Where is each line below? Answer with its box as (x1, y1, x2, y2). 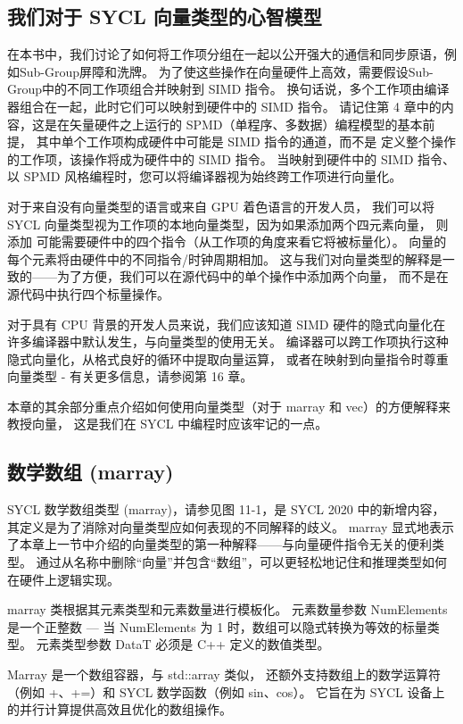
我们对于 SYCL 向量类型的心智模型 (7, 3, 322, 30)
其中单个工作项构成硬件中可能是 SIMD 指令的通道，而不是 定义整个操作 (36, 132, 457, 151)
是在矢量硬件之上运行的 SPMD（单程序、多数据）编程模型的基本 (44, 114, 423, 133)
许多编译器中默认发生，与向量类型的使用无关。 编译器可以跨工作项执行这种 (7, 332, 449, 351)
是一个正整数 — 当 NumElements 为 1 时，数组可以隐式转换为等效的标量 (7, 617, 427, 636)
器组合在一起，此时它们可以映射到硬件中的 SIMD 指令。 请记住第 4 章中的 (7, 96, 442, 115)
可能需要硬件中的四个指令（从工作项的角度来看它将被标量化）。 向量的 (36, 232, 447, 251)
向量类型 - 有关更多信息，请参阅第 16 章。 (7, 367, 253, 386)
